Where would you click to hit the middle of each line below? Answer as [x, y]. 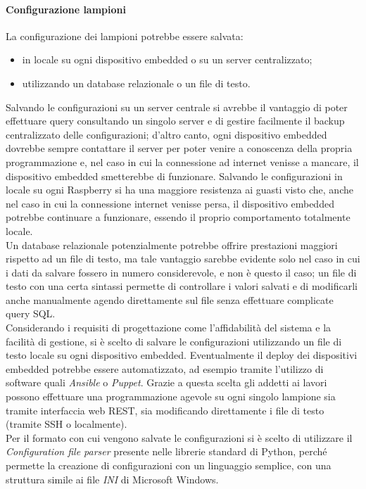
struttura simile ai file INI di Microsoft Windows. [112, 479]
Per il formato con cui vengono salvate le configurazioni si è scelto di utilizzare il [179, 437]
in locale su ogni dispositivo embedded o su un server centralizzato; [167, 59]
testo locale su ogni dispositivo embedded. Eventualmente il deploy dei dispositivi [182, 355]
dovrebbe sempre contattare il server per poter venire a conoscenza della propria [179, 148]
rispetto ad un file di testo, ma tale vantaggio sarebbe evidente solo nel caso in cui [183, 259]
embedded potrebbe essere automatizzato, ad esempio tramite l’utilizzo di [165, 368]
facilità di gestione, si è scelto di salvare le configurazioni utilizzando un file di [174, 341]
